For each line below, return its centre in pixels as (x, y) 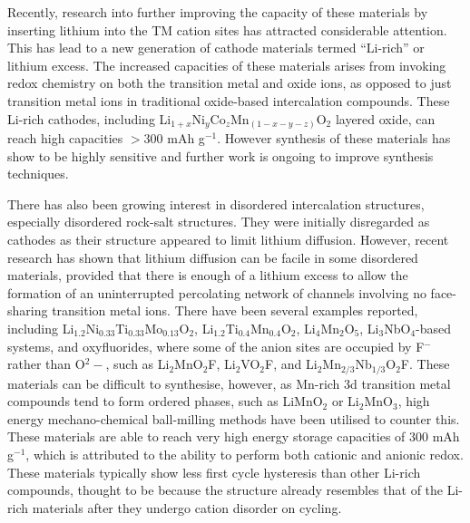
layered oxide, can (385, 118)
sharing (28, 310)
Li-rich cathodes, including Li (89, 118)
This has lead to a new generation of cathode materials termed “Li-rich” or (216, 48)
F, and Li (291, 364)
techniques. (38, 174)
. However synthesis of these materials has (334, 138)
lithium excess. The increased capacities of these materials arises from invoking (227, 65)
